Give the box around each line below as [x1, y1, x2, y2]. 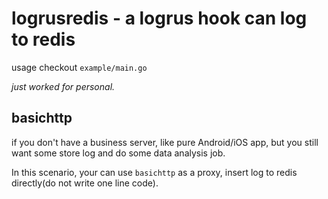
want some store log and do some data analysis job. [11, 147, 226, 159]
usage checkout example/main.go [11, 61, 148, 73]
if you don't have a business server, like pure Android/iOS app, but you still [11, 136, 319, 148]
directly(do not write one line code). [11, 177, 159, 189]
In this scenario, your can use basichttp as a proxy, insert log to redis [11, 166, 298, 178]
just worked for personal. [11, 80, 116, 92]
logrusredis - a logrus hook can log [11, 7, 308, 30]
